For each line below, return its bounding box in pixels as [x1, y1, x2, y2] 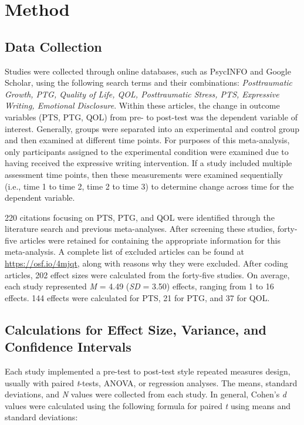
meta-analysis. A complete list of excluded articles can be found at [5, 245, 244, 258]
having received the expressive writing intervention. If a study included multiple [5, 157, 292, 169]
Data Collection [5, 37, 102, 55]
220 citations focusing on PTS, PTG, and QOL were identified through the [5, 211, 275, 223]
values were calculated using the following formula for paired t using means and [5, 399, 291, 411]
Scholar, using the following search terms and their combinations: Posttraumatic [5, 76, 293, 89]
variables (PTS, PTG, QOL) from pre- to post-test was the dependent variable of [5, 110, 298, 123]
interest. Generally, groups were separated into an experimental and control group [5, 122, 299, 134]
